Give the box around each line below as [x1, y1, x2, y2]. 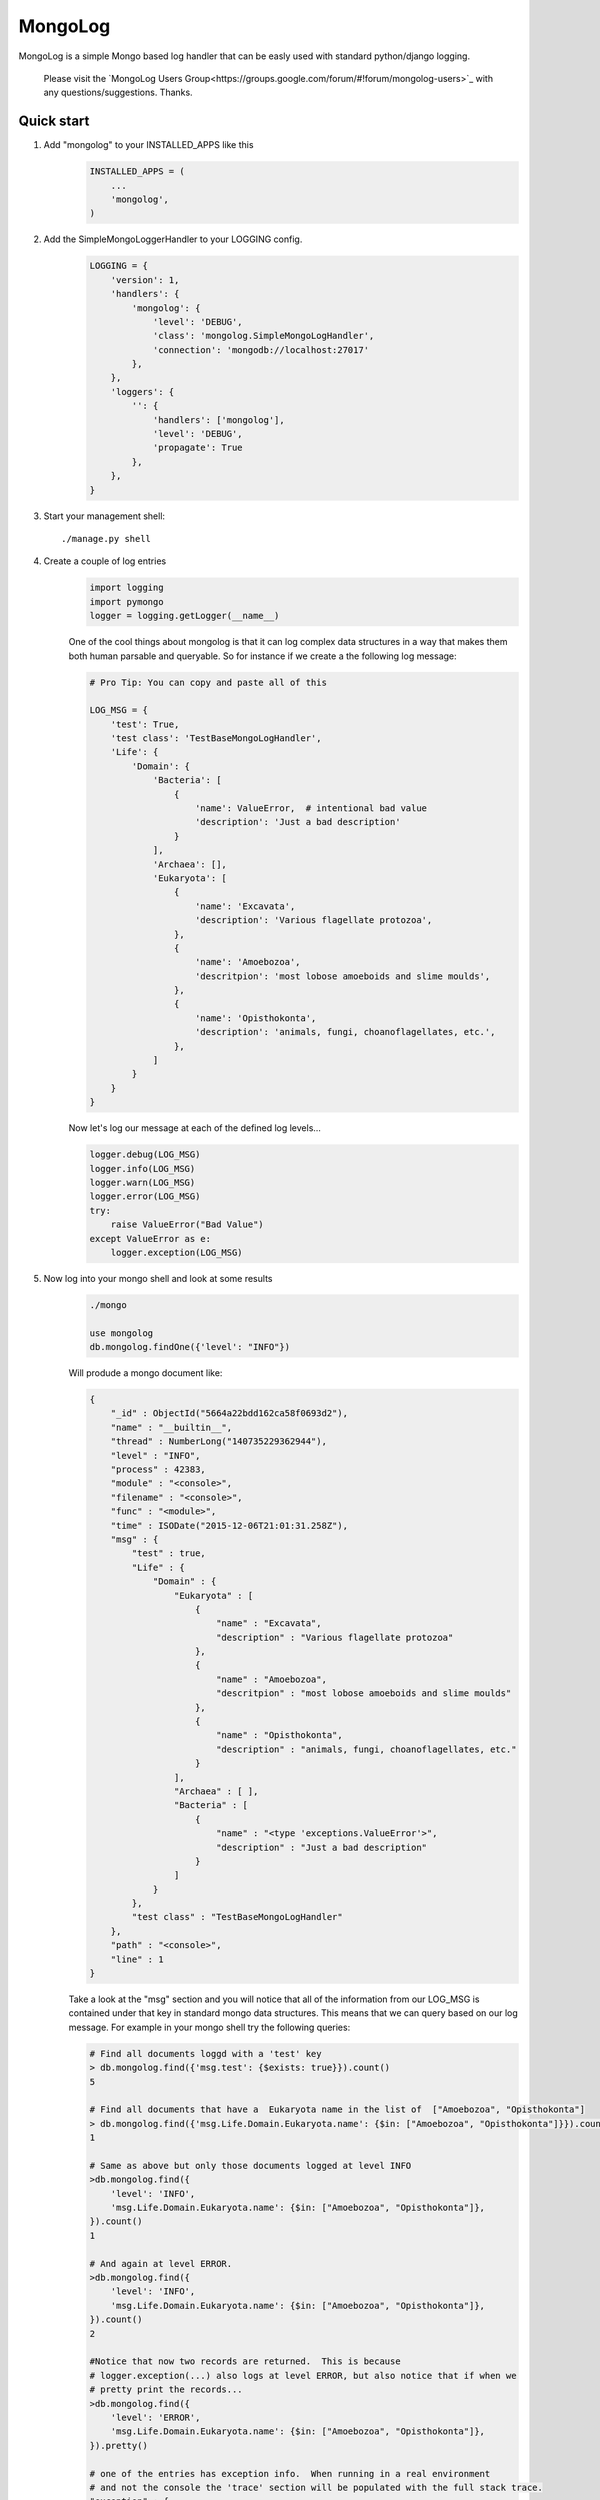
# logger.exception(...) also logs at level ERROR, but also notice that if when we [89, 2370, 517, 2381]
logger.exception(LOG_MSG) [110, 1246, 244, 1258]
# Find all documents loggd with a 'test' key [89, 2048, 322, 2059]
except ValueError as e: [89, 1233, 212, 1244]
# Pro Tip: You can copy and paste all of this [89, 676, 327, 688]
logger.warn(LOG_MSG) [89, 1176, 196, 1188]
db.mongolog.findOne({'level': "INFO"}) [89, 1341, 290, 1353]
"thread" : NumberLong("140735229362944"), [110, 1436, 327, 1447]
